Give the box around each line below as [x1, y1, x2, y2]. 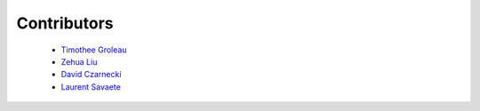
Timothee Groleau [60, 44, 127, 55]
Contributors [16, 13, 115, 33]
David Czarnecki [60, 69, 122, 80]
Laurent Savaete [60, 81, 122, 92]
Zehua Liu [60, 56, 98, 67]
